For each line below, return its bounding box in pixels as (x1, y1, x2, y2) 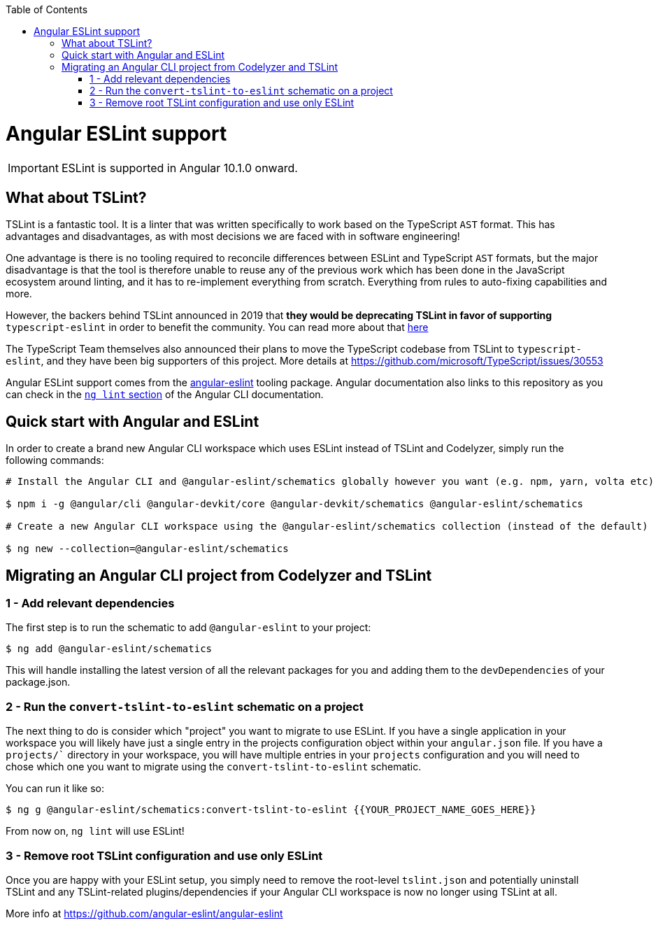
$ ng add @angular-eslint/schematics (6, 643, 213, 655)
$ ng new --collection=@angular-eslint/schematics (6, 543, 289, 555)
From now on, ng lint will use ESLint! (6, 825, 185, 838)
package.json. (6, 676, 71, 689)
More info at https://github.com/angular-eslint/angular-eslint (6, 907, 283, 919)
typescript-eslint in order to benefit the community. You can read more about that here (6, 321, 429, 334)
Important (8, 160, 59, 175)
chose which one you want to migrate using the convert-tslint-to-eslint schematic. (6, 761, 422, 773)
